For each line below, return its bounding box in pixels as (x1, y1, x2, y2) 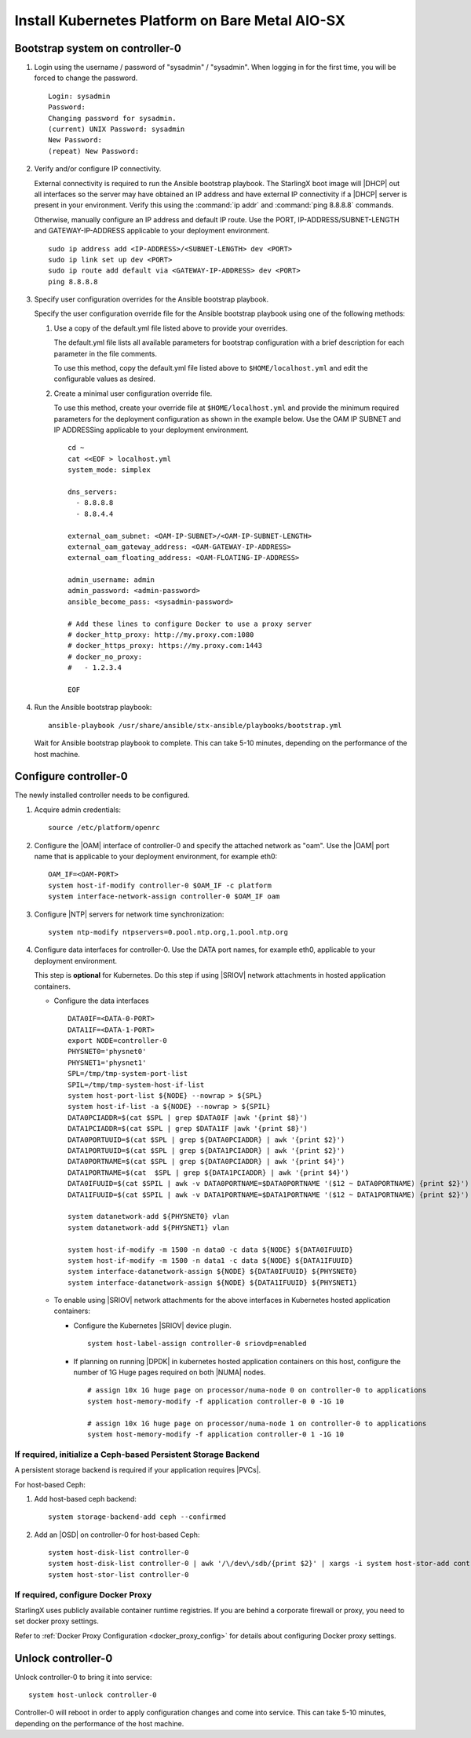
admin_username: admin (68, 576, 155, 584)
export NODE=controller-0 (68, 1037, 168, 1045)
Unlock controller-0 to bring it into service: (14, 1672, 152, 1681)
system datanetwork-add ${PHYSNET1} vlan (68, 1223, 229, 1232)
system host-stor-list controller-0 (48, 1570, 189, 1579)
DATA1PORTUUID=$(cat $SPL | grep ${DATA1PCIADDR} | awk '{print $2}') (68, 1147, 345, 1154)
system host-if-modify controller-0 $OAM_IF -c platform (48, 880, 272, 890)
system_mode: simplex (68, 466, 151, 474)
